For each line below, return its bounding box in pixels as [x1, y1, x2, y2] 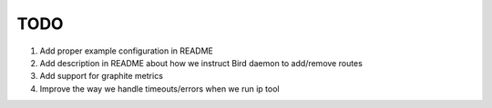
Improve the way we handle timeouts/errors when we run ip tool [39, 83, 280, 94]
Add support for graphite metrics [39, 71, 164, 82]
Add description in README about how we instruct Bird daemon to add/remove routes [39, 57, 364, 68]
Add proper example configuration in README [39, 45, 214, 56]
